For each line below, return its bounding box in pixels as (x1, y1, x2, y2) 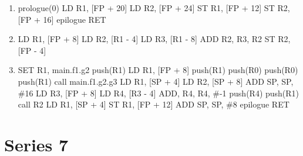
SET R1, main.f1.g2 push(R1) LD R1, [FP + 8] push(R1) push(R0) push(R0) (18, 64, 298, 76)
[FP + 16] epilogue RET (18, 13, 106, 25)
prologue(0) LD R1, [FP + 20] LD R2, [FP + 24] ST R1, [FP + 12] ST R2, (18, 2, 290, 13)
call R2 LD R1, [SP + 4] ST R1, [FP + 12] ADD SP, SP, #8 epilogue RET (18, 98, 289, 110)
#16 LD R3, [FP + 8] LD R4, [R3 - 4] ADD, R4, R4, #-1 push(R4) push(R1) (18, 86, 299, 99)
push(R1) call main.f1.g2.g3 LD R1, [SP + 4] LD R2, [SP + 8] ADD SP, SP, (18, 75, 294, 87)
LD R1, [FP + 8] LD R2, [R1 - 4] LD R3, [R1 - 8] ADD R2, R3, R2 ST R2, (18, 33, 291, 45)
